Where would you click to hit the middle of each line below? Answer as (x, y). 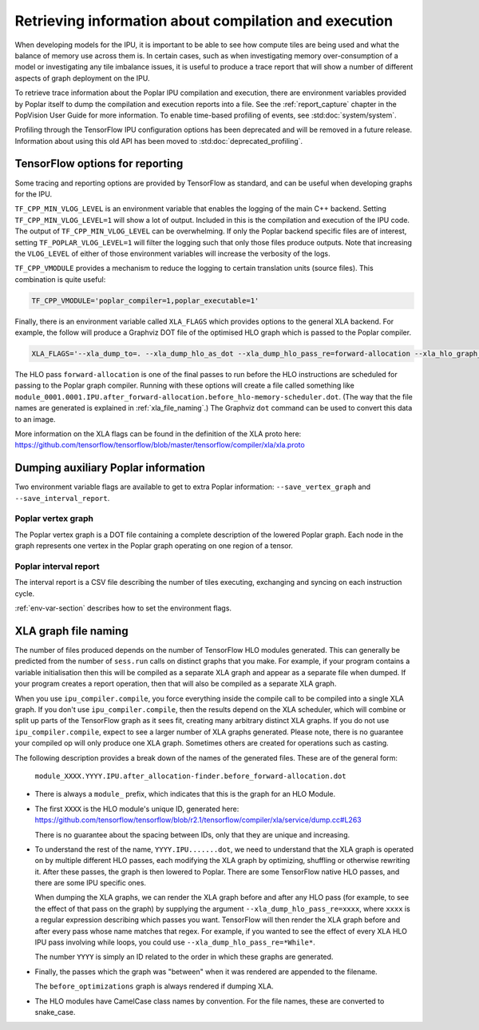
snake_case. (55, 1012)
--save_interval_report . (62, 498)
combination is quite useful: (60, 279)
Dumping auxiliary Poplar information (110, 468)
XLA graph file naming (71, 631)
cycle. (25, 593)
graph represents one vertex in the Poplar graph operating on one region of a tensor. (154, 546)
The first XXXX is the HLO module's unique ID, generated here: (137, 809)
